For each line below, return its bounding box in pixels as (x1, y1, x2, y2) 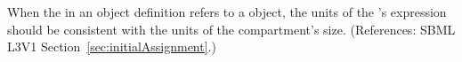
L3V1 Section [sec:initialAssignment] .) (7, 37, 216, 56)
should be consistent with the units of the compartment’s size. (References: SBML (7, 19, 456, 38)
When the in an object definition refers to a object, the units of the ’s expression (7, 3, 447, 20)
